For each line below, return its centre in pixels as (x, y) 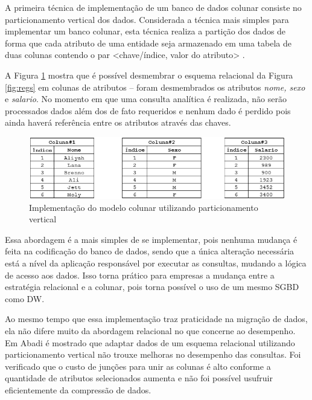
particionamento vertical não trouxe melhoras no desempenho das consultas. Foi (153, 354)
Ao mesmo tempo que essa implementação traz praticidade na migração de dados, (156, 319)
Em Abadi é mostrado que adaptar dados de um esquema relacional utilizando (150, 342)
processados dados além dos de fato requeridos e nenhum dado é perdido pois (148, 110)
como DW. (25, 298)
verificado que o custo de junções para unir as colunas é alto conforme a (138, 366)
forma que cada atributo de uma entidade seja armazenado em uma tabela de (148, 43)
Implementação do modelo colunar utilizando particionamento (144, 207)
